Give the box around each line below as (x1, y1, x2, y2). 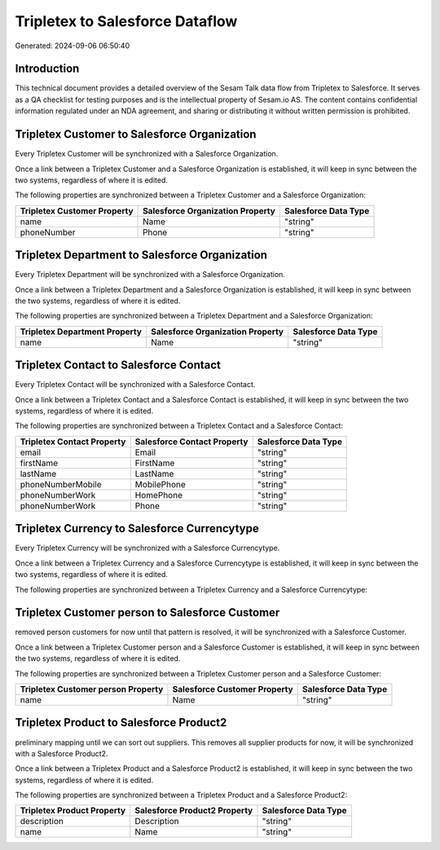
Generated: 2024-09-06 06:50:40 (15, 41, 130, 51)
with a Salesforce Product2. (15, 748, 108, 758)
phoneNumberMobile (20, 478, 102, 490)
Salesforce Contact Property (134, 436, 249, 447)
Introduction (15, 62, 80, 76)
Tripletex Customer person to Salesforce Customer (15, 606, 280, 619)
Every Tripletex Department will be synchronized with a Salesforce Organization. (15, 270, 285, 280)
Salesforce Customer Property (172, 684, 293, 695)
